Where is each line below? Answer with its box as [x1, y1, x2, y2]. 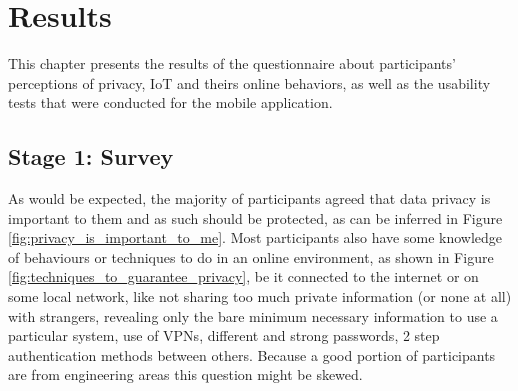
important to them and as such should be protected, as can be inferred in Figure [8, 207, 503, 228]
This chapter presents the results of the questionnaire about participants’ [8, 53, 456, 74]
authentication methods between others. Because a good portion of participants [8, 344, 496, 365]
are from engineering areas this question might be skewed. [8, 364, 363, 385]
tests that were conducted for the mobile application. [8, 92, 333, 113]
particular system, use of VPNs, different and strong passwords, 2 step [8, 325, 440, 346]
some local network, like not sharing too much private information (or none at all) [8, 286, 512, 307]
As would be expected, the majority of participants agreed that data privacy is [8, 188, 491, 209]
